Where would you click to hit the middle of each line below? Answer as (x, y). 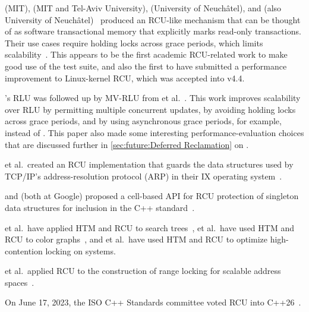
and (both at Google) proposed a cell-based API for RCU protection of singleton (152, 196)
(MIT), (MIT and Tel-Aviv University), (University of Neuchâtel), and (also (143, 8)
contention (24, 250)
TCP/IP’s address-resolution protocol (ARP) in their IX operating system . (144, 176)
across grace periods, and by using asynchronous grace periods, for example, (143, 121)
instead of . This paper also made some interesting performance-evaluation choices (154, 132)
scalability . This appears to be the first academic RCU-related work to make (146, 54)
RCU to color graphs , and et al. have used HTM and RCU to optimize (136, 239)
